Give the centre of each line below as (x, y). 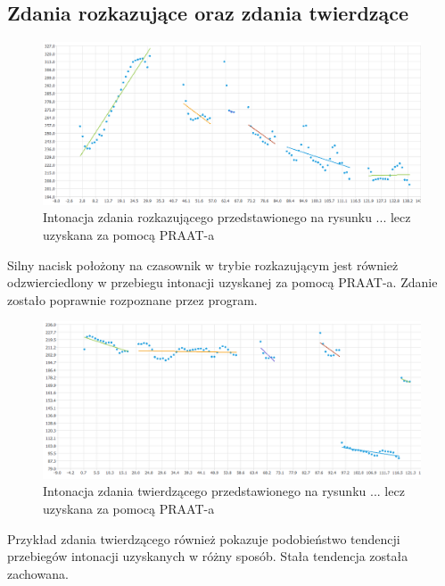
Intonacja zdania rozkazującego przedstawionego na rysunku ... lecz (227, 217)
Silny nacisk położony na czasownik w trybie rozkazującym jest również (203, 264)
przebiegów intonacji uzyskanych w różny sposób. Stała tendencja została (208, 556)
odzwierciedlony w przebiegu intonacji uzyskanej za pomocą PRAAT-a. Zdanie (222, 282)
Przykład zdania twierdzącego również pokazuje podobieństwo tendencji (204, 538)
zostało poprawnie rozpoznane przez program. (132, 299)
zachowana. (38, 573)
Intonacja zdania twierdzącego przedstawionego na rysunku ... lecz (224, 491)
